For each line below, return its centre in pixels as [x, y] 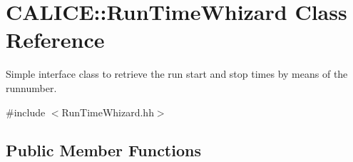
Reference [55, 40]
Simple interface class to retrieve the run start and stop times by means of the [177, 74]
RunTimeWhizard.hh [108, 112]
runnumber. [31, 87]
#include [26, 112]
